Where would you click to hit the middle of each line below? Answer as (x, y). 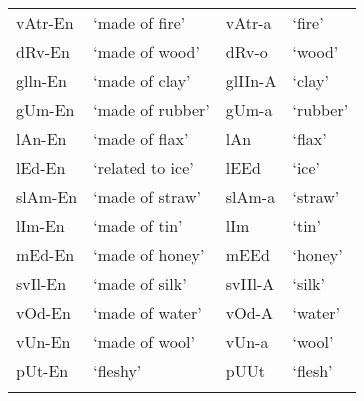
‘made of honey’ (149, 254)
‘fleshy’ (117, 370)
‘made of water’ (147, 312)
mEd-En (45, 254)
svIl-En (41, 283)
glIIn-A (251, 80)
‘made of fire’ (139, 22)
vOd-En (43, 312)
